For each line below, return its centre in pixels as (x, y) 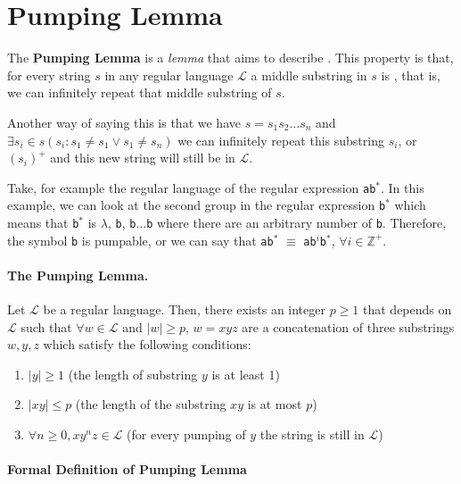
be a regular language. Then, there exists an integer (184, 309)
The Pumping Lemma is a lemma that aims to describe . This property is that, (230, 58)
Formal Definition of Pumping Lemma (127, 469)
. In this (403, 187)
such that (46, 326)
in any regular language (169, 75)
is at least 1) (246, 374)
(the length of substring (133, 374)
